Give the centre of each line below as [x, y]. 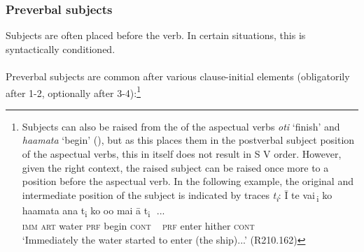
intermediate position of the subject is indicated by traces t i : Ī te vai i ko [177, 195]
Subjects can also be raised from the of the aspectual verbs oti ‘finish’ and [181, 126]
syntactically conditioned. [61, 49]
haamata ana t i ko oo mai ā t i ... [93, 211]
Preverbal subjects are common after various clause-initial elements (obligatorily [178, 76]
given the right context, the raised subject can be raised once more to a [175, 167]
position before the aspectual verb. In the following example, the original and [188, 181]
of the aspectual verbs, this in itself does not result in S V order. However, [182, 154]
